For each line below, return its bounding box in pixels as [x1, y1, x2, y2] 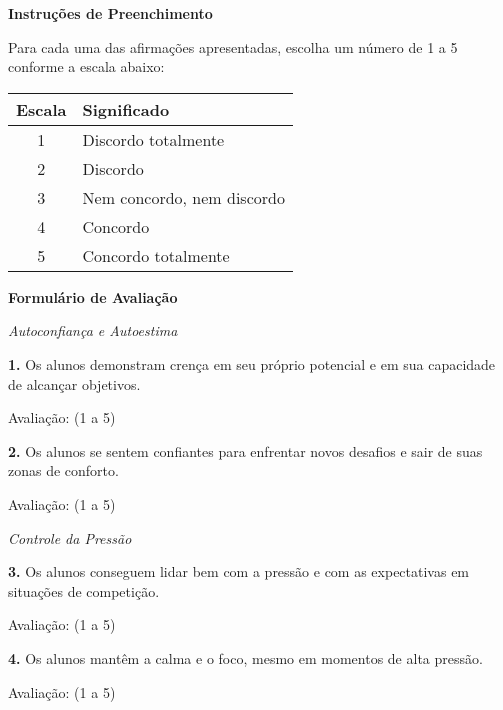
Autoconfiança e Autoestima [8, 320, 178, 341]
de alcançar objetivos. [8, 373, 141, 394]
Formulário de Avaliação [8, 286, 178, 307]
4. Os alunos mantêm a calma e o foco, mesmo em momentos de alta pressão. [8, 647, 483, 668]
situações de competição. [8, 580, 160, 601]
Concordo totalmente [82, 243, 230, 267]
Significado [82, 97, 170, 121]
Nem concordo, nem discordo [82, 185, 285, 209]
